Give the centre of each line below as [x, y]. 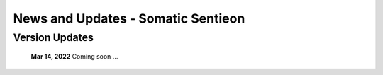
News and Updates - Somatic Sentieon [129, 18]
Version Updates [53, 37]
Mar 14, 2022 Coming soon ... [74, 57]
